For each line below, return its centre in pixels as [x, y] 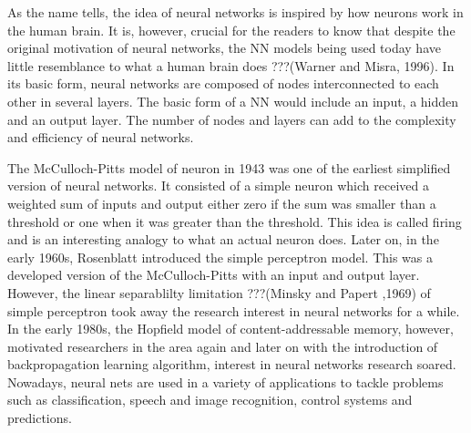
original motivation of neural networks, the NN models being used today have [224, 48]
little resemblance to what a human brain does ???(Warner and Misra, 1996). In [231, 65]
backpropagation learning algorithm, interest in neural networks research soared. [232, 364]
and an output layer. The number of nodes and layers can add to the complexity [232, 119]
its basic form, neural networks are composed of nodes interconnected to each [223, 83]
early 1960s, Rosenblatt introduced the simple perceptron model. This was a [220, 257]
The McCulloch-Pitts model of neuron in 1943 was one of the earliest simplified [229, 167]
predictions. [40, 418]
